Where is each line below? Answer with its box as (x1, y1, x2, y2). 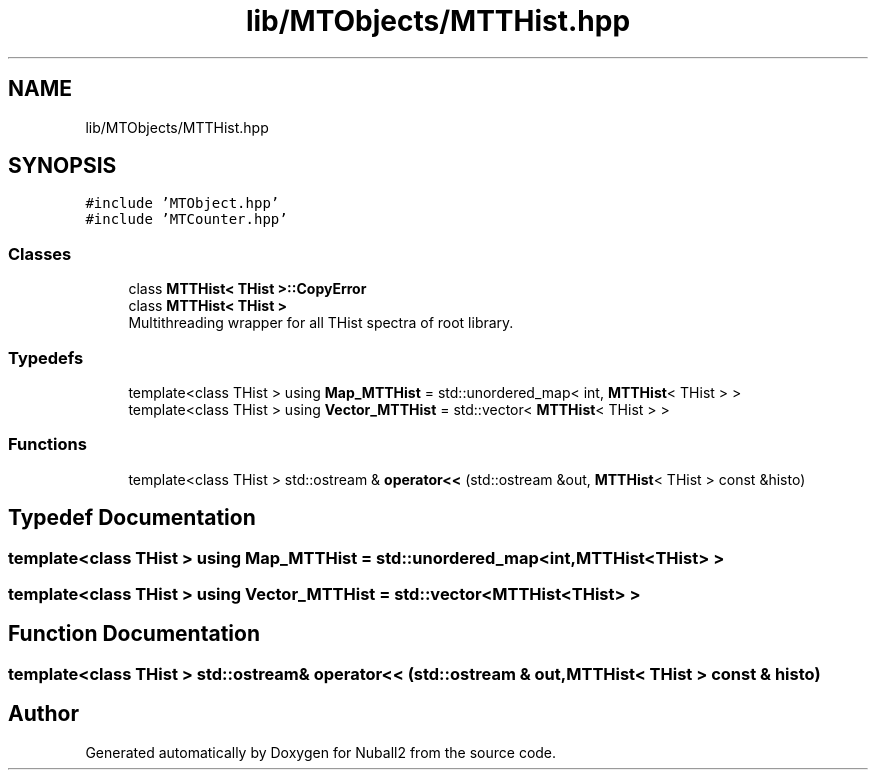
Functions (8, 434, 87, 455)
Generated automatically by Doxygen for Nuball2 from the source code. (85, 743, 557, 761)
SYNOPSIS (8, 153, 117, 179)
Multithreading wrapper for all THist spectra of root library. (128, 314, 514, 332)
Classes (8, 243, 72, 264)
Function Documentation (8, 621, 260, 647)
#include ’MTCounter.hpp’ (85, 211, 288, 228)
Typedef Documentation (8, 505, 256, 531)
